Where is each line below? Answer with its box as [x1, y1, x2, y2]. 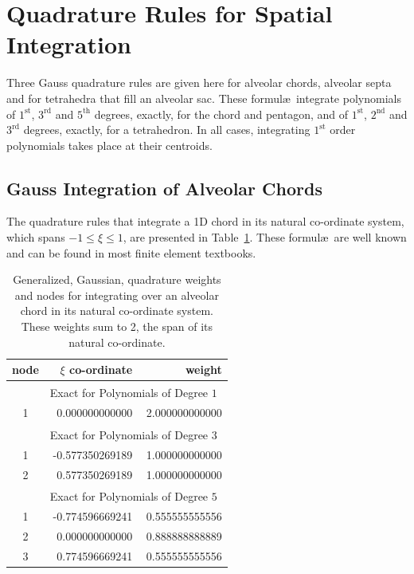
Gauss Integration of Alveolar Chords [6, 175, 322, 200]
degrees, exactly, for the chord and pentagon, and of [94, 105, 348, 122]
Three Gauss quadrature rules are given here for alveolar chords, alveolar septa [6, 74, 392, 91]
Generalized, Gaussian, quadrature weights [13, 271, 221, 288]
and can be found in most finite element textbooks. [6, 244, 256, 261]
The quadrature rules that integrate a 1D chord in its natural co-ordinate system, [6, 213, 404, 230]
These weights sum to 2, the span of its [21, 318, 213, 335]
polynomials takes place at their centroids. [6, 136, 213, 153]
